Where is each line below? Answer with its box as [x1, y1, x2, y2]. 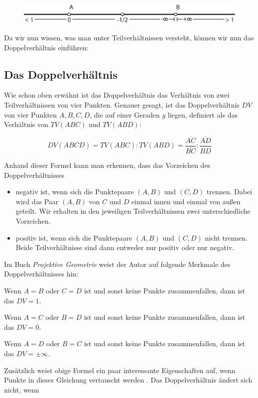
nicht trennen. [205, 232, 248, 243]
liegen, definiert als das [167, 109, 238, 120]
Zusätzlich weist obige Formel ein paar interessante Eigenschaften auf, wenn [4, 365, 236, 375]
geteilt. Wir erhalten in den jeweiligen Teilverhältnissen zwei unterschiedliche [15, 206, 251, 216]
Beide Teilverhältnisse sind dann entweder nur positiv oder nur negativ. [15, 242, 235, 253]
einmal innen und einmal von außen [131, 196, 241, 206]
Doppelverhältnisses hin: [4, 268, 79, 279]
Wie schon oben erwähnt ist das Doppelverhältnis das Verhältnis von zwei [4, 90, 230, 100]
